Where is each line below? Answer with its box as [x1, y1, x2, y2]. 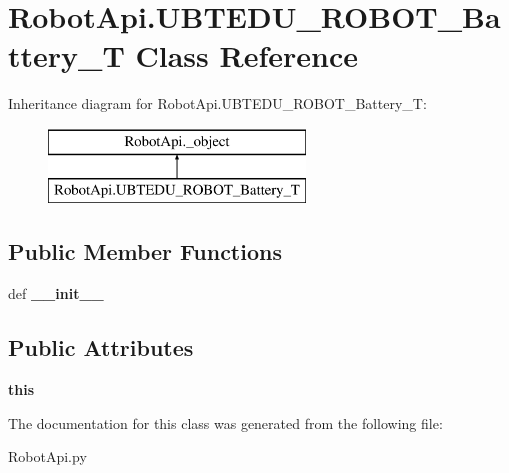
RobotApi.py [8, 446, 87, 467]
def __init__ [8, 283, 104, 304]
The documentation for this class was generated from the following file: [8, 412, 443, 433]
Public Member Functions [8, 236, 282, 267]
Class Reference [135, 35, 359, 76]
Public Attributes [8, 332, 194, 363]
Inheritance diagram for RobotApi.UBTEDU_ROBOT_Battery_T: [8, 93, 427, 114]
